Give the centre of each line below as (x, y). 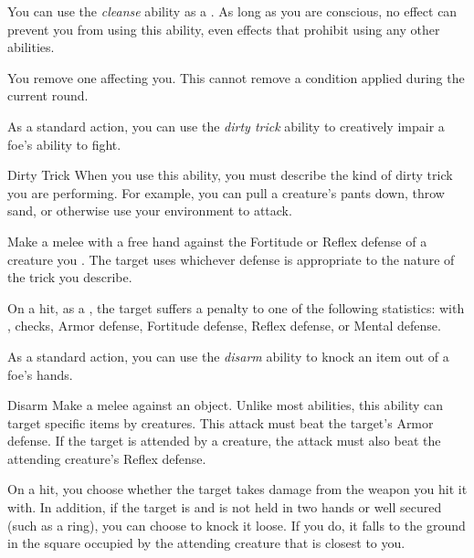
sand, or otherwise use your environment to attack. (150, 211)
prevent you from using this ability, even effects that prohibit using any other (224, 29)
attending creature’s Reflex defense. (107, 458)
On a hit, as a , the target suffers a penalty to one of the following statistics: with (236, 307)
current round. (48, 95)
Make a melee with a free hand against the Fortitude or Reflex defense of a (217, 241)
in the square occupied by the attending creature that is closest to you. (206, 543)
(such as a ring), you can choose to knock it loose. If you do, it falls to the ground (237, 525)
